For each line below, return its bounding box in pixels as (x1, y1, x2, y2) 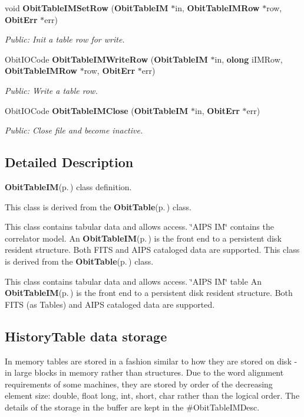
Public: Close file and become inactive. (5, 124, 143, 136)
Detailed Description (5, 153, 134, 171)
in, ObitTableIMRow (175, 2, 260, 14)
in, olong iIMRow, (214, 53, 283, 65)
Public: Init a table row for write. (5, 33, 125, 45)
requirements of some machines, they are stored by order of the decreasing (5, 377, 273, 390)
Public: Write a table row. (5, 84, 98, 96)
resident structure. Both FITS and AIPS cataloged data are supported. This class (5, 243, 300, 256)
